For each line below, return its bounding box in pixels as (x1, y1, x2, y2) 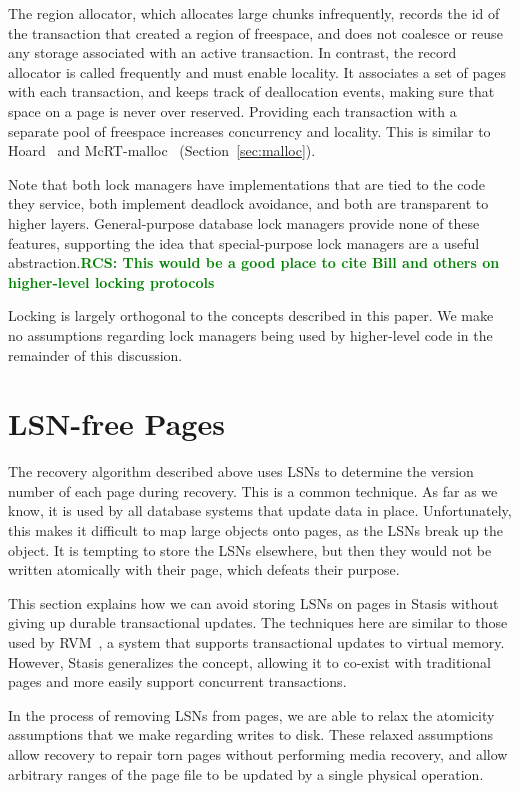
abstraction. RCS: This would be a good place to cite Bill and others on (8, 252, 500, 273)
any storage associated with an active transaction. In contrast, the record (8, 42, 457, 63)
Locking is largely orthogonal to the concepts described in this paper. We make (8, 305, 494, 326)
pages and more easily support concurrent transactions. (8, 671, 347, 692)
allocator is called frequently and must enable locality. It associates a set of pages (8, 61, 506, 82)
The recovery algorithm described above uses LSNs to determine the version (8, 461, 474, 482)
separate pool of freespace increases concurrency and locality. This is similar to (8, 120, 491, 141)
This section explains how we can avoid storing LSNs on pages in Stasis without (8, 592, 499, 613)
